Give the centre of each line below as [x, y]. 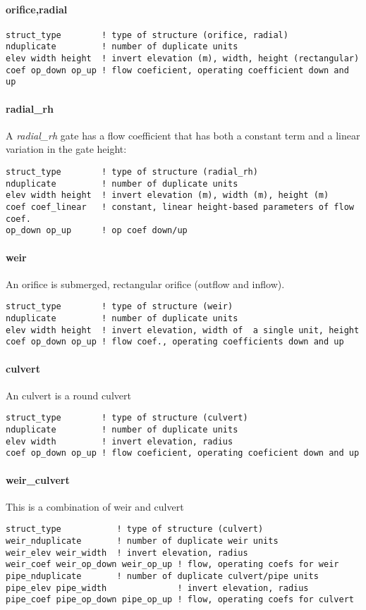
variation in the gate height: [66, 149]
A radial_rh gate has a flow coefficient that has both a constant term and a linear [183, 135]
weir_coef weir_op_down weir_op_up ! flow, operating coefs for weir [172, 565]
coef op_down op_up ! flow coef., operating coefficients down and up [175, 342]
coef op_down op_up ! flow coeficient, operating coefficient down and [177, 70]
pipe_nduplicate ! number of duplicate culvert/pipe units [162, 577]
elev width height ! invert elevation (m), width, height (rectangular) [183, 59]
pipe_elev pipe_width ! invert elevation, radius [157, 588]
